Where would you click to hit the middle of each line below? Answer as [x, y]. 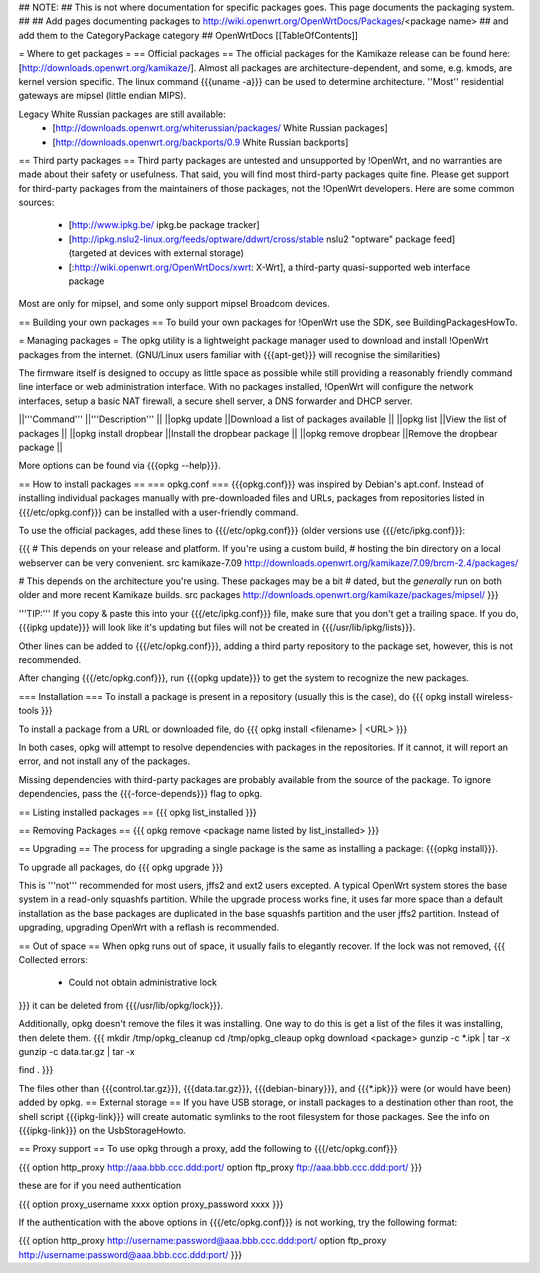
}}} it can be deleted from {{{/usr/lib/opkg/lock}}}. [121, 1005]
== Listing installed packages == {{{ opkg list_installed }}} [137, 812]
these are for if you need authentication [100, 1186]
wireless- [494, 696]
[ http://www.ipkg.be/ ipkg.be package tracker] [164, 225]
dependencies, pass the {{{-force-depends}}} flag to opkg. [140, 794]
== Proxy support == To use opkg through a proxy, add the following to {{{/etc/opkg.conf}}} [208, 1149]
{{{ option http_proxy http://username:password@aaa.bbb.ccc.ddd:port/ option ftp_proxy [202, 1241]
